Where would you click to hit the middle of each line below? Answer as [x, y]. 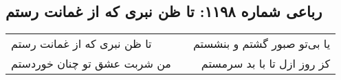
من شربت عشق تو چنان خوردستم [91, 64]
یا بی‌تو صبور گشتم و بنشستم [262, 44]
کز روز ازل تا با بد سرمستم [266, 64]
